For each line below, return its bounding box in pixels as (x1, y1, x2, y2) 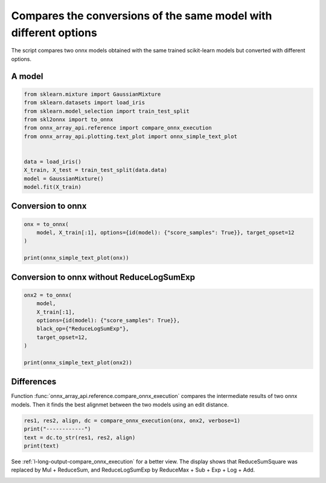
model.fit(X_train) (24, 184, 81, 191)
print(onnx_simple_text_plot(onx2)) (24, 359, 133, 366)
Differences (11, 377, 57, 387)
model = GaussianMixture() (24, 175, 104, 182)
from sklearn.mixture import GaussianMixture (24, 90, 161, 98)
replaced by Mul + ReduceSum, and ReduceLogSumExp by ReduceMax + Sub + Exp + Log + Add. (11, 466, 255, 473)
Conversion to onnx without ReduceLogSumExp (11, 272, 196, 282)
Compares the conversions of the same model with (11, 9, 272, 22)
